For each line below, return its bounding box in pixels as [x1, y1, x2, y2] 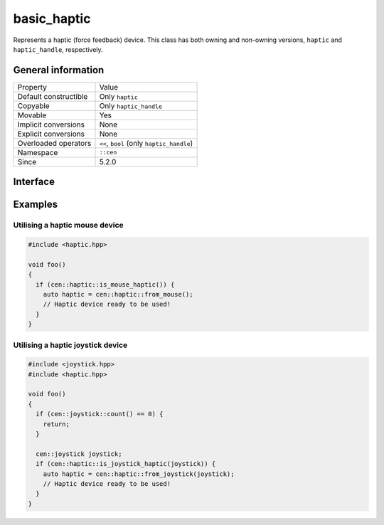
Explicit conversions [17, 129, 85, 139]
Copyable [17, 100, 50, 110]
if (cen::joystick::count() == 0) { [36, 410, 164, 418]
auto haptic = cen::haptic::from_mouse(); [43, 290, 193, 298]
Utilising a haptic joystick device [13, 340, 128, 350]
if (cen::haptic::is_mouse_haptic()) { [36, 280, 175, 288]
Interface [13, 176, 55, 188]
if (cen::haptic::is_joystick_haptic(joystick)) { [36, 460, 216, 468]
